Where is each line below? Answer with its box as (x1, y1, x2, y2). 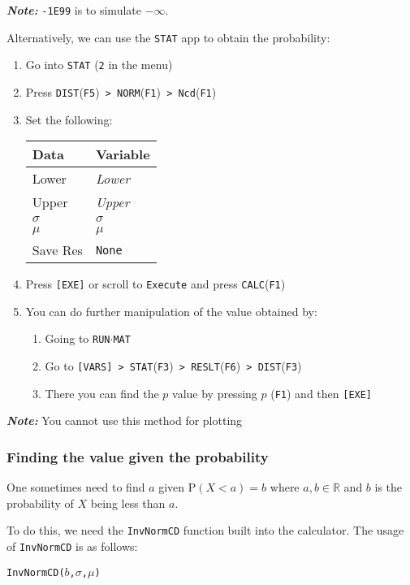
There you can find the (45, 384, 159, 401)
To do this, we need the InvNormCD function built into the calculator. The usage (6, 522, 404, 539)
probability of (6, 494, 74, 511)
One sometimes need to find (6, 479, 145, 496)
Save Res (32, 240, 83, 260)
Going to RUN (45, 330, 110, 347)
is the (374, 479, 403, 496)
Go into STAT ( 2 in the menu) (25, 56, 173, 73)
